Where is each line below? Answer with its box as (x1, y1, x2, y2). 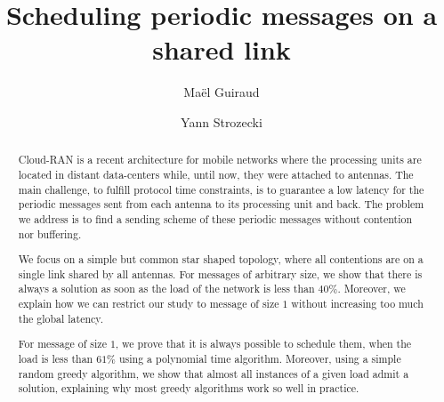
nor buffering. (18, 226, 82, 241)
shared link (152, 31, 291, 68)
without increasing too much (291, 296, 424, 311)
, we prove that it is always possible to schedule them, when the (115, 336, 412, 351)
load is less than (18, 350, 93, 366)
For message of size (18, 336, 107, 351)
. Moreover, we (337, 281, 406, 296)
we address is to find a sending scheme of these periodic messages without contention (18, 211, 412, 226)
